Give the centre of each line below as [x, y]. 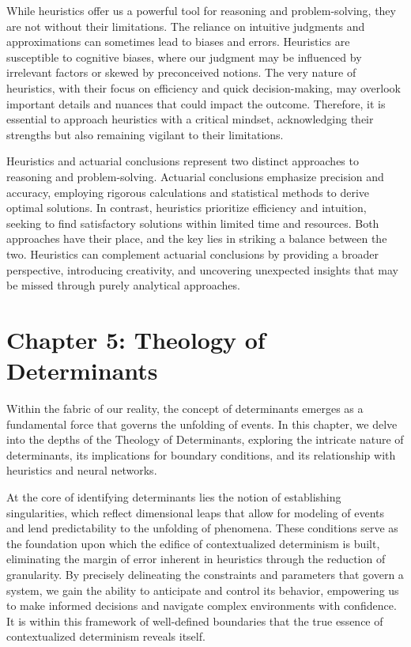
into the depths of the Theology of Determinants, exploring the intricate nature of [205, 439]
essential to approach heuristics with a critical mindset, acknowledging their [190, 119]
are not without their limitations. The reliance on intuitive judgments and [186, 26]
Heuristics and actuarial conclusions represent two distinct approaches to [183, 161]
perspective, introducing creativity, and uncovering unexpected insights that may [202, 269]
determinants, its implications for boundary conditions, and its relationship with [201, 454]
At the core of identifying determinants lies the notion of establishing [174, 496]
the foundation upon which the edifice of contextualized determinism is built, [193, 543]
